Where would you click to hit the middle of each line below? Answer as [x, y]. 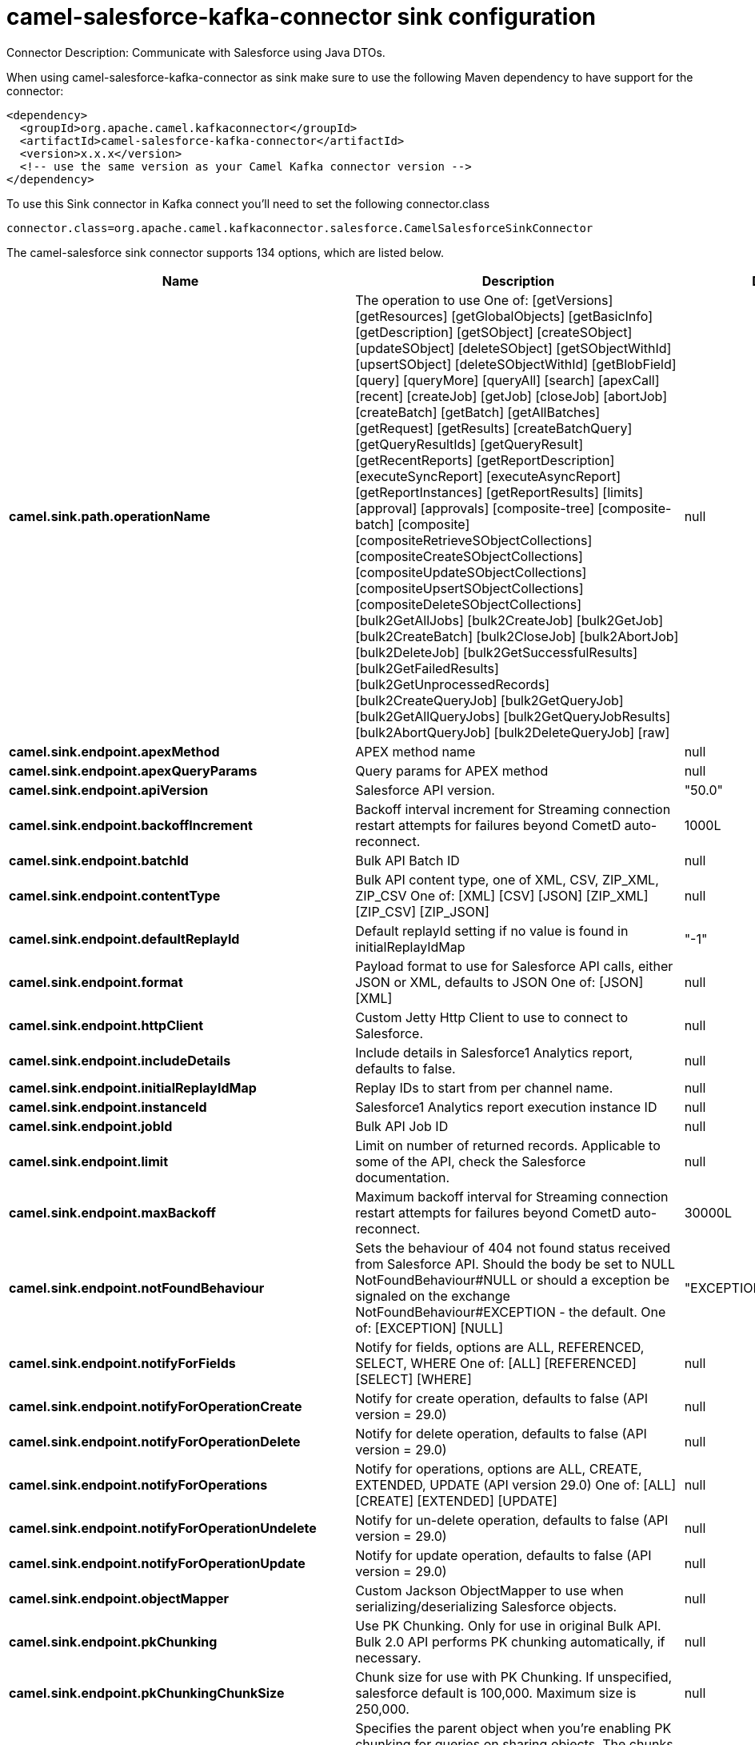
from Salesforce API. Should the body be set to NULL [515, 1264]
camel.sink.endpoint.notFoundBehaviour [137, 1288]
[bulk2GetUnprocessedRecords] [453, 684]
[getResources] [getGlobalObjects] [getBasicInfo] [504, 316]
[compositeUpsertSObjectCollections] [469, 588]
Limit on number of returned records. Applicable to [508, 1145]
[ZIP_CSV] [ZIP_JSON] [422, 911]
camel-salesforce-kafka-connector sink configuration [302, 17]
